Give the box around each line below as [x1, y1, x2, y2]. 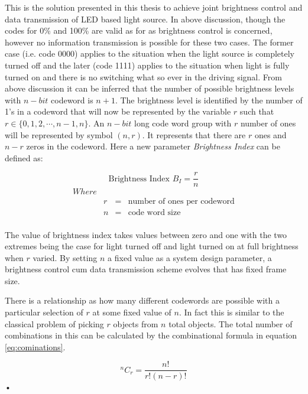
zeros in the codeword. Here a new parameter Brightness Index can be [26, 140, 280, 152]
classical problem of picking [5, 317, 104, 330]
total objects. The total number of [168, 317, 293, 330]
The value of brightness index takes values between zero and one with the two [5, 228, 287, 240]
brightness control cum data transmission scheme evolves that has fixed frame [5, 263, 287, 275]
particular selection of [5, 306, 83, 318]
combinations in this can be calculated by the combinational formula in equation [5, 329, 297, 341]
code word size [128, 209, 181, 217]
